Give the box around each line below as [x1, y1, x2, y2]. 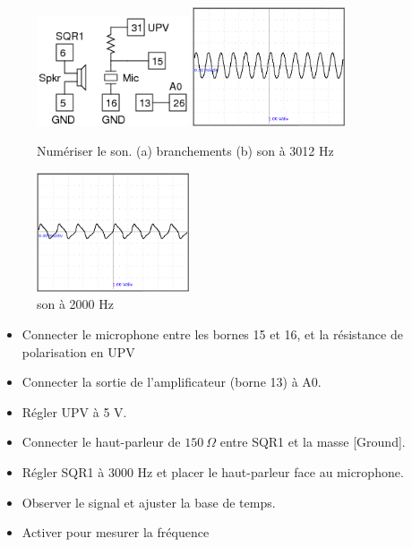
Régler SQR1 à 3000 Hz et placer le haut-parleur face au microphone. [21, 462, 404, 481]
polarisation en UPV [21, 342, 135, 361]
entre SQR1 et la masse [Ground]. [219, 432, 406, 451]
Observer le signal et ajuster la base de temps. [21, 492, 276, 511]
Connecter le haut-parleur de [21, 432, 181, 451]
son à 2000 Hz [37, 295, 115, 313]
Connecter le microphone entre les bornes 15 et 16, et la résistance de [21, 325, 403, 343]
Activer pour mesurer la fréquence [21, 523, 210, 542]
